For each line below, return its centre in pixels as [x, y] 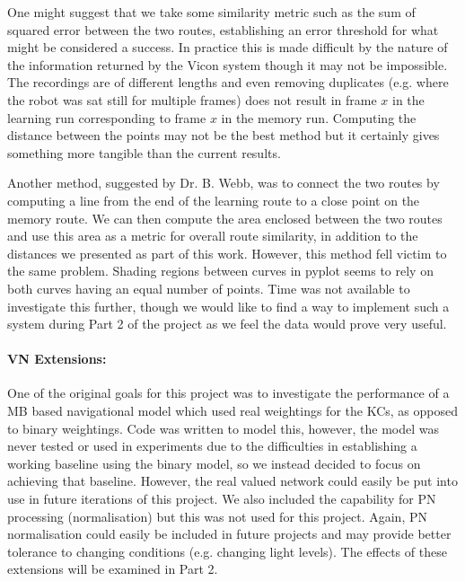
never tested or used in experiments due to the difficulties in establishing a [212, 446]
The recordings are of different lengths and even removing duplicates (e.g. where [228, 82]
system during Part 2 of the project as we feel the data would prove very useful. [227, 324]
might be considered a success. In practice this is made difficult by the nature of [228, 47]
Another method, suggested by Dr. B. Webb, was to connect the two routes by [224, 183]
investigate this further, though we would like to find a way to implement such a [228, 306]
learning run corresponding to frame [107, 117]
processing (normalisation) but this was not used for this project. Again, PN [217, 516]
